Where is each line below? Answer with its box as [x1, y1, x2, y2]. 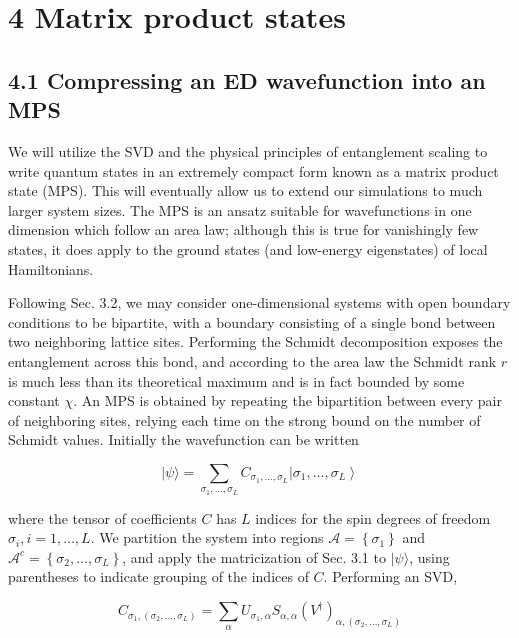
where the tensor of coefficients [8, 507, 197, 528]
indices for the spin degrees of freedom [255, 507, 491, 528]
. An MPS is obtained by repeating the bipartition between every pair [73, 390, 502, 411]
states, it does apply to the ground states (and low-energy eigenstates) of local [8, 238, 488, 259]
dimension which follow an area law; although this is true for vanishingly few [8, 219, 479, 240]
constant [8, 390, 60, 411]
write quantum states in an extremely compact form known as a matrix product [8, 160, 499, 181]
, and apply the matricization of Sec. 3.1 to [122, 546, 386, 567]
